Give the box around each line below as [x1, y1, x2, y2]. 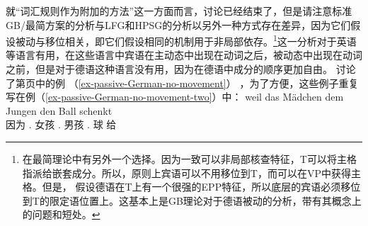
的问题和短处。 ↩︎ [22, 207, 100, 222]
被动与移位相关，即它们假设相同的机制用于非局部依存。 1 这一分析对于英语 [15, 32, 357, 48]
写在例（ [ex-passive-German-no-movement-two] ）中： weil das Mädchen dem [6, 89, 344, 104]
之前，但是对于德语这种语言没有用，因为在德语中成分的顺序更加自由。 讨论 [6, 62, 356, 77]
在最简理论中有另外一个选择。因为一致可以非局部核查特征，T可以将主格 [22, 152, 357, 166]
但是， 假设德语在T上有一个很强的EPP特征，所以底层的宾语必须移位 [42, 179, 361, 194]
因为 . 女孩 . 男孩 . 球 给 [6, 117, 117, 132]
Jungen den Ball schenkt [6, 103, 113, 118]
